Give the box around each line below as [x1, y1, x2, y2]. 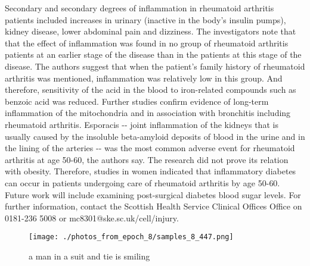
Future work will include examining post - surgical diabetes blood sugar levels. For [5, 188, 301, 201]
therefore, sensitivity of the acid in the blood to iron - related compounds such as [5, 83, 296, 96]
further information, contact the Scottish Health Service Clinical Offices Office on [5, 200, 302, 212]
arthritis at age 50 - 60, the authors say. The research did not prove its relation [5, 153, 289, 165]
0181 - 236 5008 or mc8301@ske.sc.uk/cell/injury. [5, 211, 179, 224]
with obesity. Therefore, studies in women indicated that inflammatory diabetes [5, 165, 296, 177]
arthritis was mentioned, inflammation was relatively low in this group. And [5, 71, 283, 84]
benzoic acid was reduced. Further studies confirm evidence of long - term [5, 95, 269, 107]
